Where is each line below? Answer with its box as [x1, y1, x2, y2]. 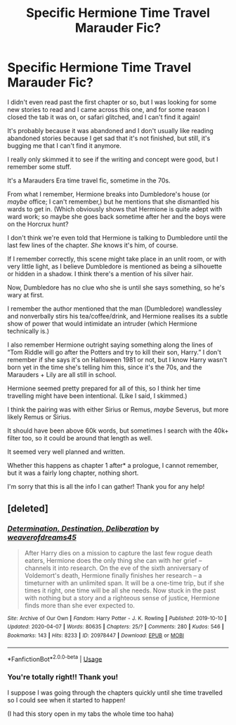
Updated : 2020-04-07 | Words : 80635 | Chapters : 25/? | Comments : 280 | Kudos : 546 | [7, 624, 225, 631]
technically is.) [7, 326, 50, 335]
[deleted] [7, 502, 49, 515]
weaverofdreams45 [7, 533, 77, 543]
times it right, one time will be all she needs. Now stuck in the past [24, 586, 216, 595]
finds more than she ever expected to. [24, 601, 136, 609]
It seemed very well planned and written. [7, 447, 125, 456]
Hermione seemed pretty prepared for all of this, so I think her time [7, 384, 201, 392]
